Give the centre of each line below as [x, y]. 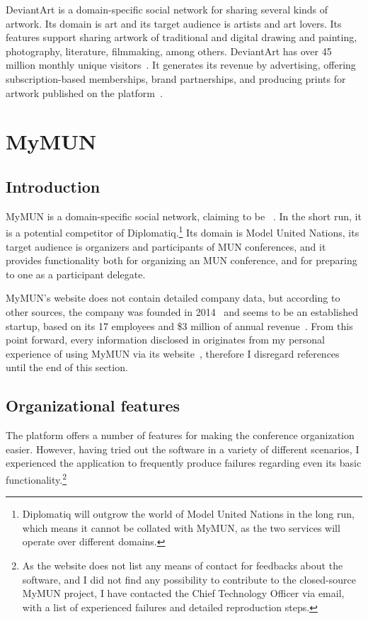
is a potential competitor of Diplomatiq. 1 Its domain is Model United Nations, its [183, 231]
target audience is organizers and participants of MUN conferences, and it [166, 246]
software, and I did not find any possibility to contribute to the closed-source [189, 579]
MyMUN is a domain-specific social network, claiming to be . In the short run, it [184, 216]
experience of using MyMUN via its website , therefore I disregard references [173, 353]
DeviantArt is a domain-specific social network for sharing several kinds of [167, 9]
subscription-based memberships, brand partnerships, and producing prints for [176, 78]
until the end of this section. [67, 367]
